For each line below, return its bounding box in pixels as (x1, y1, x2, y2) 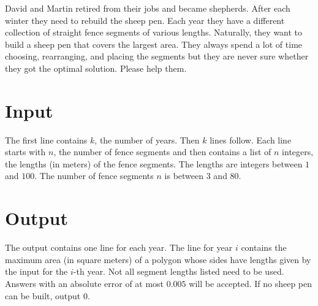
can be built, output (5, 289, 81, 302)
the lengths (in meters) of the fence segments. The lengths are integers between (5, 157, 303, 170)
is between (164, 169, 204, 182)
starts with (5, 145, 46, 158)
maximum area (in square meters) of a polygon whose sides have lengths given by (5, 253, 311, 266)
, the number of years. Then (94, 133, 200, 146)
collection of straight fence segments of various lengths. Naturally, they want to (5, 26, 303, 39)
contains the (241, 241, 287, 254)
